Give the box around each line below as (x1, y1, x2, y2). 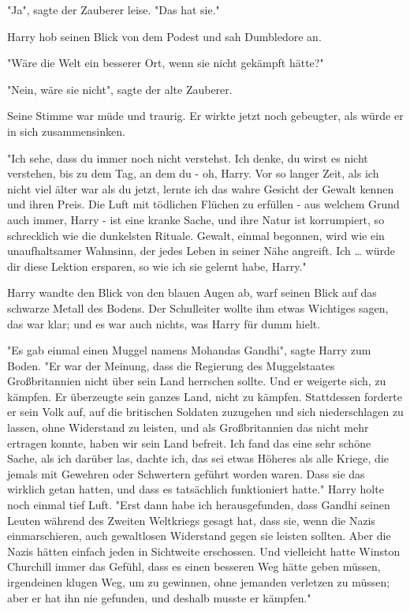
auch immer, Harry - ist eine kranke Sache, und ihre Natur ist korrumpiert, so (7, 211, 385, 227)
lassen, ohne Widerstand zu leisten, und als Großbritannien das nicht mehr (7, 419, 369, 436)
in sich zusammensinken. (7, 122, 125, 139)
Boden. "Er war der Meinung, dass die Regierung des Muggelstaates (7, 357, 335, 373)
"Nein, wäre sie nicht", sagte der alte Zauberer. (7, 81, 233, 97)
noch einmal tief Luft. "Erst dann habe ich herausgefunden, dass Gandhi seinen (7, 497, 390, 513)
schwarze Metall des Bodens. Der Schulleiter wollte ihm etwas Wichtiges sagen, (7, 299, 389, 316)
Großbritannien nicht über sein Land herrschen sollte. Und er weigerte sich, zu (7, 373, 386, 389)
